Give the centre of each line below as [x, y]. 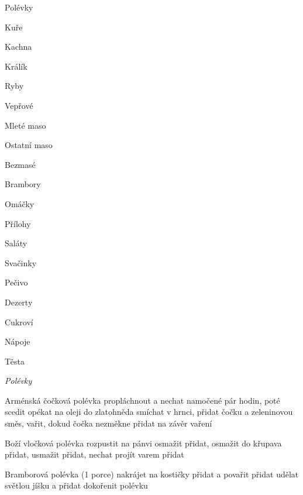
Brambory [23, 184]
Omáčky [20, 203]
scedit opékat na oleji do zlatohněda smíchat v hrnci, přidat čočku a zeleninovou [149, 412]
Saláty [16, 243]
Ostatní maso [29, 145]
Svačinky [21, 262]
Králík [16, 66]
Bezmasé [20, 164]
